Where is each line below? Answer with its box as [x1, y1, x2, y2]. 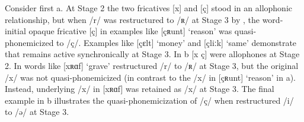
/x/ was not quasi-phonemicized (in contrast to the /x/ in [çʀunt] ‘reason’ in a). [5, 71, 296, 83]
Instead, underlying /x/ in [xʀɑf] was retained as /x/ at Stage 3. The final [5, 83, 274, 95]
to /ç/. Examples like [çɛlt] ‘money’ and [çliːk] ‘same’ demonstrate [56, 36, 297, 48]
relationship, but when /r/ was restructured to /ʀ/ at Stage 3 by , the [5, 13, 260, 25]
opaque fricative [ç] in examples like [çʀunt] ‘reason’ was [28, 25, 232, 37]
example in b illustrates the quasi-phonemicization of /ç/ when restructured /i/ [5, 94, 294, 106]
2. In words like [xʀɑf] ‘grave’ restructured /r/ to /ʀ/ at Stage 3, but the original [5, 59, 299, 71]
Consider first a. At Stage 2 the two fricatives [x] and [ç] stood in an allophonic [5, 2, 292, 14]
